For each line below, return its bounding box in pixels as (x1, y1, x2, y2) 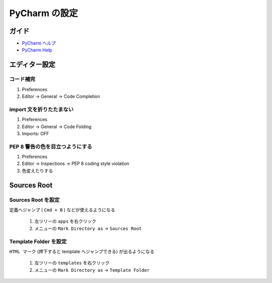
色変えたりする (22, 167, 53, 174)
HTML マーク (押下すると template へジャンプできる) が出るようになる (9, 248, 155, 254)
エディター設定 (9, 61, 55, 69)
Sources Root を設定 (9, 196, 60, 203)
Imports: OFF (22, 130, 49, 136)
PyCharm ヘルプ (22, 40, 56, 46)
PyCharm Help (22, 47, 52, 53)
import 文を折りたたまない (9, 106, 74, 113)
